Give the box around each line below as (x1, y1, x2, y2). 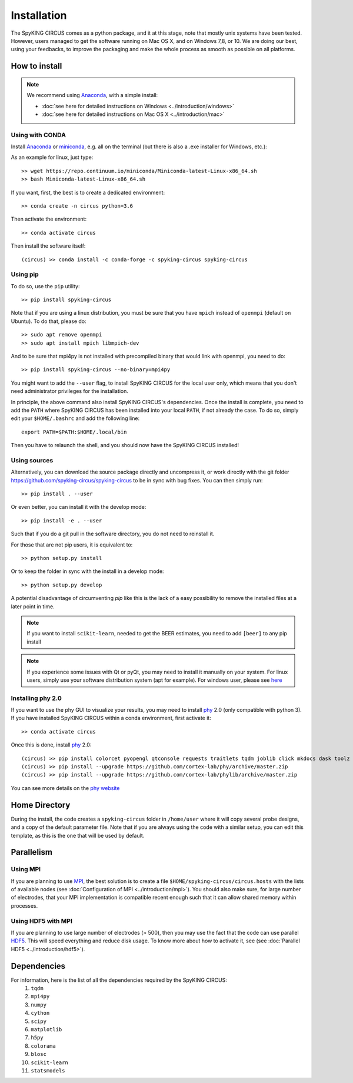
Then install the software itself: (11, 242, 86, 249)
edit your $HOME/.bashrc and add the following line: (11, 415, 140, 422)
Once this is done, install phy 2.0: (11, 741, 92, 748)
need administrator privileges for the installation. (11, 388, 129, 395)
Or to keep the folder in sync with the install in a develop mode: (11, 568, 164, 575)
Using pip (11, 271, 39, 279)
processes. (11, 902, 38, 909)
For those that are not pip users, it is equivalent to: (11, 541, 133, 548)
